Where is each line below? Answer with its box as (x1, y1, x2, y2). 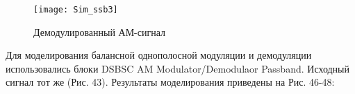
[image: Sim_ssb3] (33, 5, 118, 15)
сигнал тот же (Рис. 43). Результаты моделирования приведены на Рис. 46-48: (6, 75, 335, 89)
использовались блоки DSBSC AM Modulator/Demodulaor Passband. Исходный (6, 61, 349, 75)
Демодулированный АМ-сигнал (33, 24, 166, 39)
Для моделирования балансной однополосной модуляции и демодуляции (6, 48, 312, 62)
